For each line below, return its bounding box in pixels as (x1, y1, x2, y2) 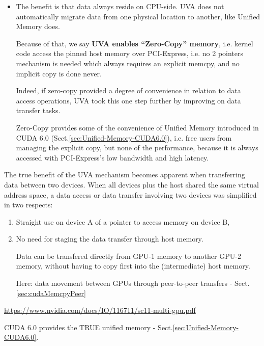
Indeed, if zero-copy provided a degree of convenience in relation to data (16, 85, 241, 96)
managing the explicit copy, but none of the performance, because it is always (16, 142, 258, 153)
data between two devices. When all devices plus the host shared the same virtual (4, 179, 259, 190)
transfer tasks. (16, 105, 61, 116)
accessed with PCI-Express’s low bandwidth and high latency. (16, 152, 209, 163)
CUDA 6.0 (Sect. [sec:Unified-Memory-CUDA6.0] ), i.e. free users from (16, 132, 232, 143)
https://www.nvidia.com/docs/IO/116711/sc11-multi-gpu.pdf (4, 305, 196, 315)
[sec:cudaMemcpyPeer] (16, 287, 86, 298)
